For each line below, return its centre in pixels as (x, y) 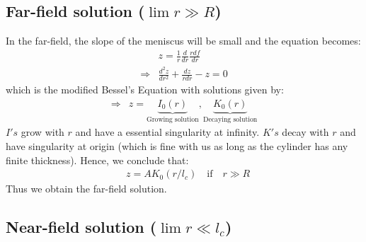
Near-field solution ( (81, 227)
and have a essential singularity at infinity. (167, 132)
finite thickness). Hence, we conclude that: (97, 160)
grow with (42, 132)
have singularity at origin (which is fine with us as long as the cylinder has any (177, 146)
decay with (305, 132)
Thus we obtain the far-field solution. (86, 189)
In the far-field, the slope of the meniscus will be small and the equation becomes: (183, 41)
